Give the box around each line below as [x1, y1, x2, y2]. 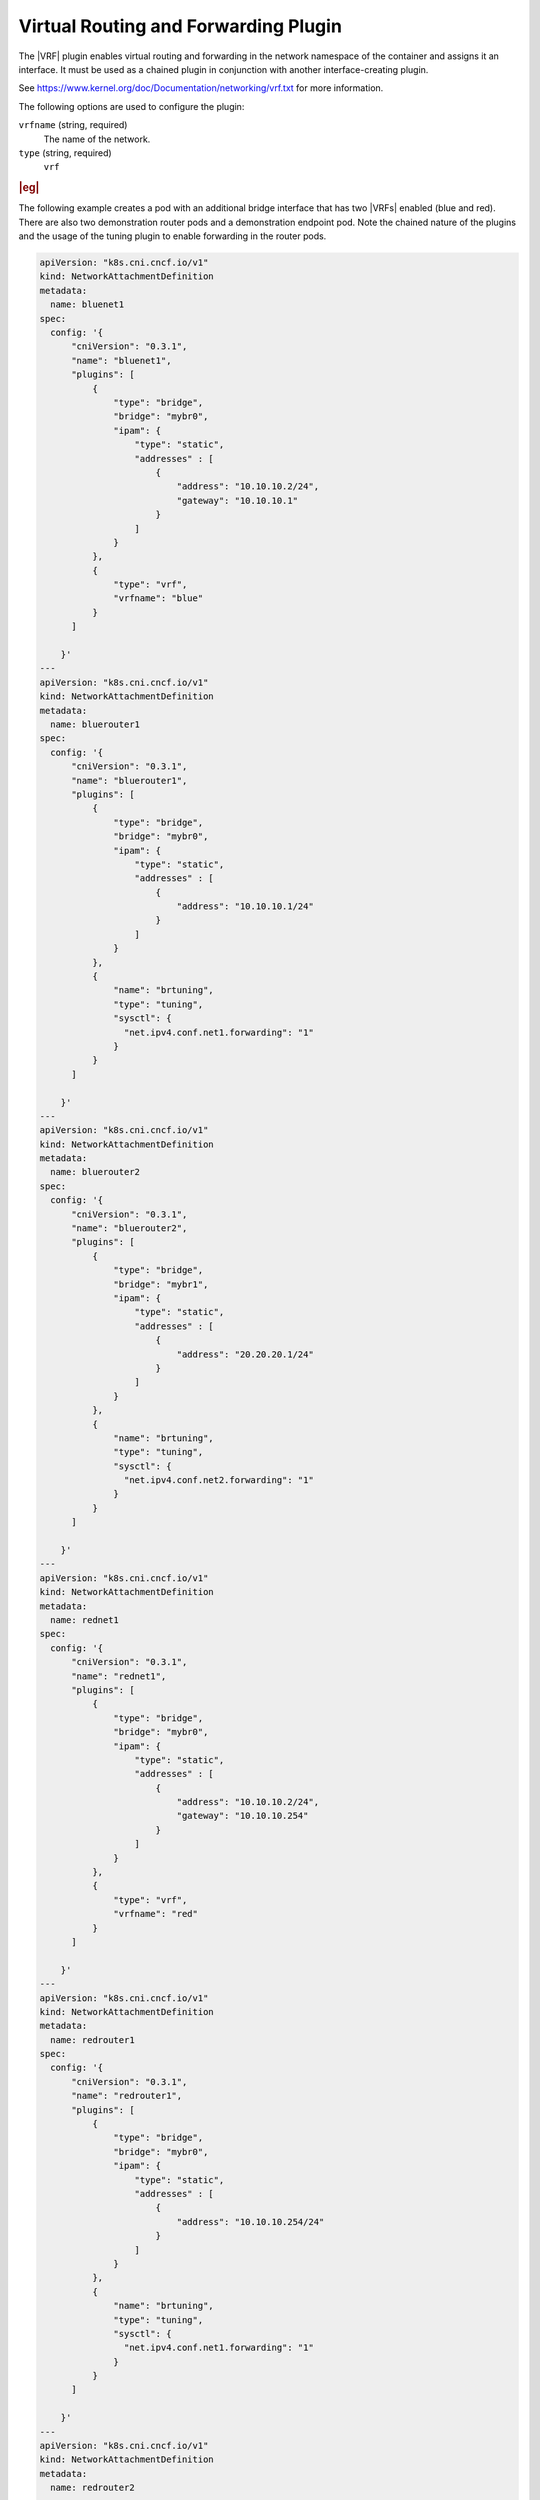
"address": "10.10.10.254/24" [176, 2216, 325, 2227]
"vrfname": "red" [113, 1908, 199, 1920]
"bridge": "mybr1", [113, 1278, 209, 1290]
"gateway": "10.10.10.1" [176, 495, 299, 506]
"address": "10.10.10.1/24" [176, 901, 314, 912]
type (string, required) [18, 146, 112, 159]
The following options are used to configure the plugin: [18, 100, 245, 112]
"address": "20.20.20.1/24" [176, 1348, 314, 1360]
